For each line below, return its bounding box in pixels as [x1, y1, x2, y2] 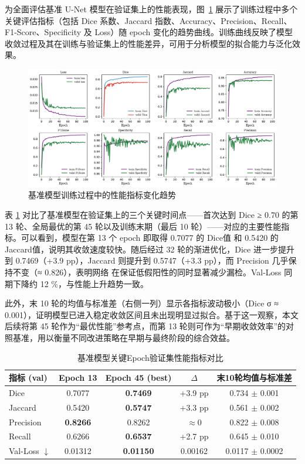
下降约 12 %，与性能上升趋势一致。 [12, 277, 148, 289]
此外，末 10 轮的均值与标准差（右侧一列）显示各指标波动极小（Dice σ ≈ [5, 297, 279, 309]
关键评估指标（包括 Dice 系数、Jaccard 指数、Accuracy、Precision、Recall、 [5, 14, 292, 26]
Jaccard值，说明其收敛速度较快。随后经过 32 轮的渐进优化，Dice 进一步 [5, 243, 278, 255]
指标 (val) [9, 371, 48, 384]
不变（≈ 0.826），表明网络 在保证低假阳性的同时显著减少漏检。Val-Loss [12, 265, 282, 278]
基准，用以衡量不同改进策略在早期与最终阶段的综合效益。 [12, 331, 235, 343]
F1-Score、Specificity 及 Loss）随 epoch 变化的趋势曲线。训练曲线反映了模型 [5, 26, 293, 38]
